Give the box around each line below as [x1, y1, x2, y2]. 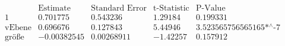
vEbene [5, 24, 31, 32]
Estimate [38, 4, 71, 13]
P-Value [196, 4, 226, 13]
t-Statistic [153, 4, 189, 13]
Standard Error [91, 4, 147, 13]
